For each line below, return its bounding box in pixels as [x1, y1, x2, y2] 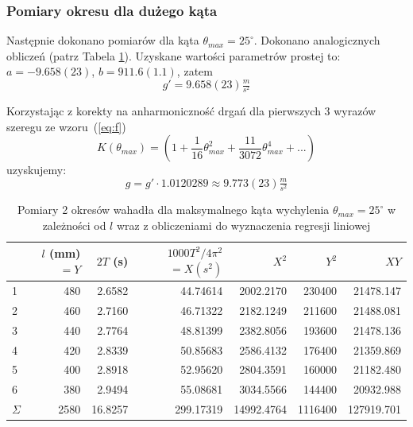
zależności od [42, 216, 106, 233]
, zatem [176, 63, 213, 80]
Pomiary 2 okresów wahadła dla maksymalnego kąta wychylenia [17, 201, 330, 218]
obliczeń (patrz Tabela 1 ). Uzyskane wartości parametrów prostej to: [6, 47, 341, 64]
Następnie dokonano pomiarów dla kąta [6, 32, 199, 49]
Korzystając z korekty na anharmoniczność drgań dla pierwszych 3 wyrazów [6, 103, 376, 119]
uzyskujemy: [6, 161, 67, 178]
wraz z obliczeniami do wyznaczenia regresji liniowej [116, 216, 371, 233]
